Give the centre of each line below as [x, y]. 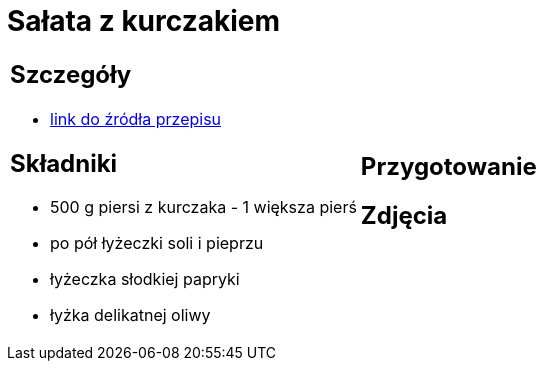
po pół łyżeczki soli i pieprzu [157, 243]
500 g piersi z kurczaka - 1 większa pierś [203, 207]
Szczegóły [71, 74]
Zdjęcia [404, 215]
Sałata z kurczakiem [144, 21]
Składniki [64, 163]
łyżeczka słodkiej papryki [145, 279]
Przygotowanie [448, 166]
